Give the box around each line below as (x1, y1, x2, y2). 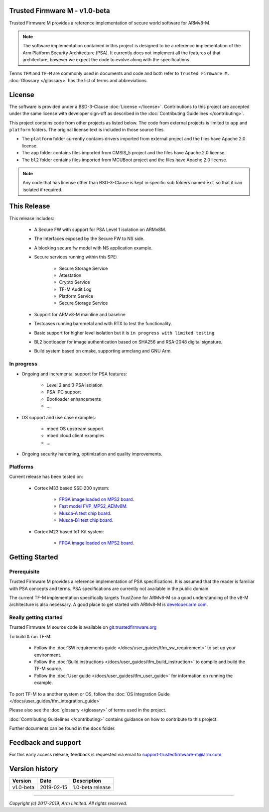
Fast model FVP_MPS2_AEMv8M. (59, 503, 128, 509)
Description (73, 777, 102, 784)
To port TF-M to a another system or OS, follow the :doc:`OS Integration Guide (9, 691, 170, 697)
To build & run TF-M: (9, 633, 52, 639)
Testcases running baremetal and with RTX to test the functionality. (34, 321, 172, 327)
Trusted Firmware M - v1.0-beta (9, 6, 110, 15)
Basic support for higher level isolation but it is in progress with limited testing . (34, 330, 216, 336)
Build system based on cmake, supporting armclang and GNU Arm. (34, 348, 172, 354)
